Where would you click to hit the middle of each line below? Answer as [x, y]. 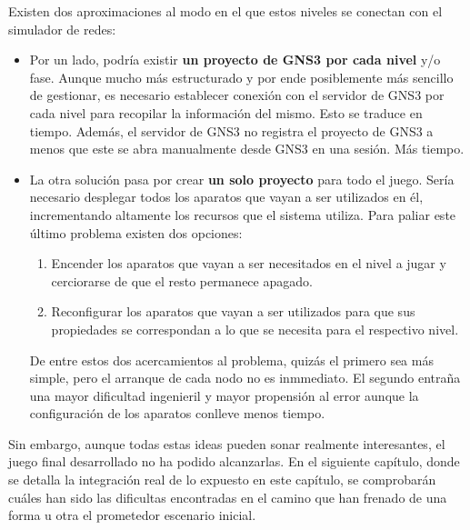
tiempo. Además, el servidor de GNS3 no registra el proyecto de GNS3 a [231, 130]
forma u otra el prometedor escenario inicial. [132, 515]
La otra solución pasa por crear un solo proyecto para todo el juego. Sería [242, 179]
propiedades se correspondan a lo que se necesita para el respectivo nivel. [255, 329]
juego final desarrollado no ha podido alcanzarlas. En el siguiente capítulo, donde [234, 461]
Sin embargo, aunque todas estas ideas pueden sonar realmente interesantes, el [227, 443]
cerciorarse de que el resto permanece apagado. [182, 280]
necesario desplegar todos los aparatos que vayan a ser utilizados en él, [226, 197]
